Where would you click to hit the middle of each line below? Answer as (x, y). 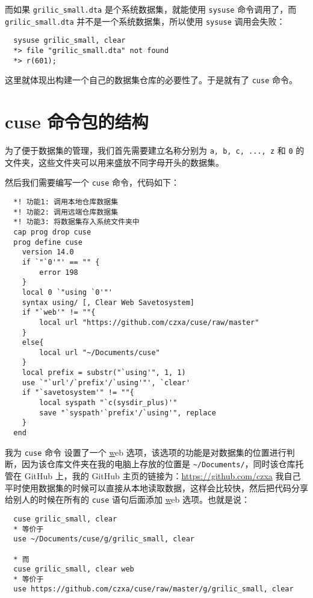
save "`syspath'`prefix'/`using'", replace (128, 413)
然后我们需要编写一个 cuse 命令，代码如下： (92, 182)
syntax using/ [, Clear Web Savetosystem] (108, 302)
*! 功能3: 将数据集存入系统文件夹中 (76, 222)
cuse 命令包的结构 (77, 121)
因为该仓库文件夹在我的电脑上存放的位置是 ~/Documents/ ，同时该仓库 (158, 464)
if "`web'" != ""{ (59, 313)
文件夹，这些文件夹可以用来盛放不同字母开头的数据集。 (114, 162)
